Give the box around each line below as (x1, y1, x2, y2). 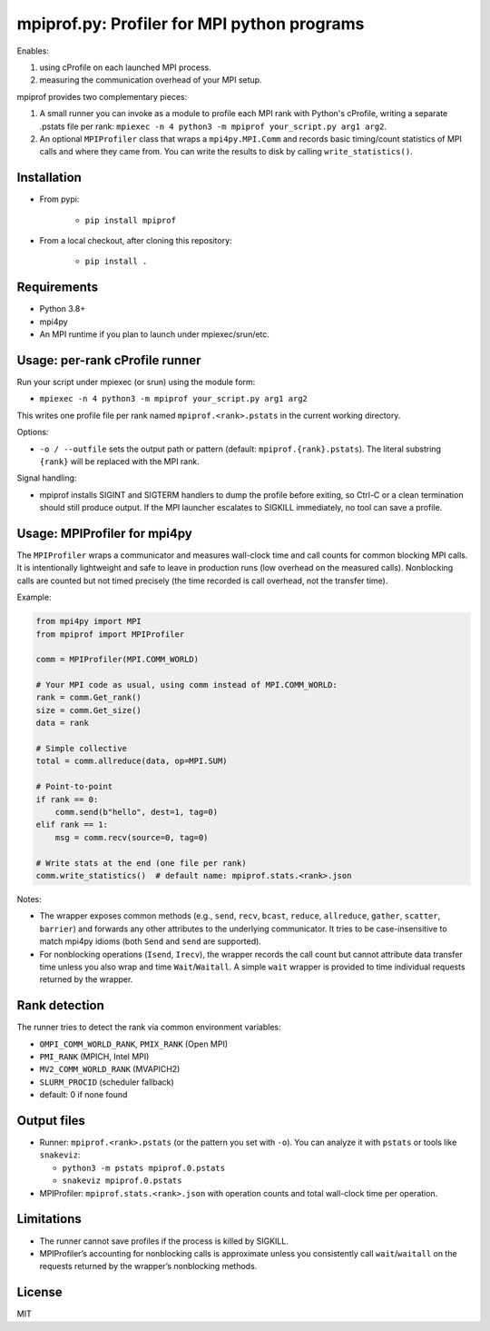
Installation (16, 170, 82, 185)
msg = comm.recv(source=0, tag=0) (54, 832, 209, 842)
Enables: (16, 45, 50, 56)
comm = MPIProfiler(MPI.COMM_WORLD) (35, 654, 200, 665)
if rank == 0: (35, 794, 99, 804)
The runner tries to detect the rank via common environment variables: (16, 1022, 281, 1033)
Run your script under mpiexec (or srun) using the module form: (16, 376, 256, 387)
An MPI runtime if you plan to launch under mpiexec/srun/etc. (39, 329, 269, 340)
